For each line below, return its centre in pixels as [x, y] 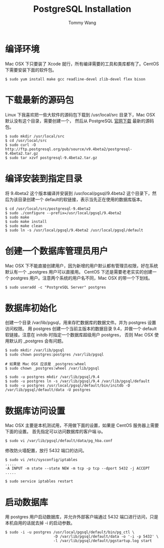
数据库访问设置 [35, 411]
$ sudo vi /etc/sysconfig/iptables [41, 460]
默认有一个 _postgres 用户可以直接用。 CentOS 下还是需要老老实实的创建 [79, 272]
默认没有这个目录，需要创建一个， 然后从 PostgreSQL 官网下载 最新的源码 [80, 121]
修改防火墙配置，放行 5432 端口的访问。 [46, 451]
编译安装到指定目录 [44, 178]
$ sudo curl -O [21, 145]
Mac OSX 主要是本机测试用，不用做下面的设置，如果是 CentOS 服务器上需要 [82, 425]
